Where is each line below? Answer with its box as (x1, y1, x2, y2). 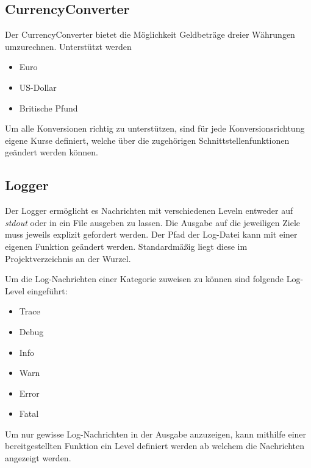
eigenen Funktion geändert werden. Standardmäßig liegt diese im (5, 239, 248, 252)
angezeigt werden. (5, 452, 71, 464)
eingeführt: (27, 284, 68, 297)
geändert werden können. (5, 146, 98, 158)
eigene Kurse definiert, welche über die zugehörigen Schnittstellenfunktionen (5, 133, 290, 146)
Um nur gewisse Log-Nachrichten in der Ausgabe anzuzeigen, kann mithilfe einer (5, 427, 307, 440)
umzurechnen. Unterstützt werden (5, 40, 132, 52)
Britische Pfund (19, 101, 78, 114)
